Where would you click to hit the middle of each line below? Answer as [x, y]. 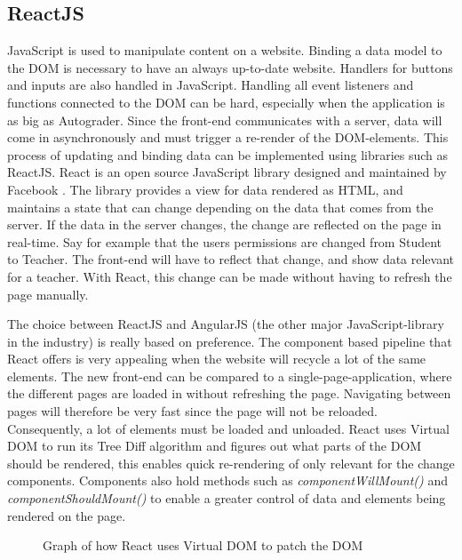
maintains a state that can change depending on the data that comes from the [220, 207]
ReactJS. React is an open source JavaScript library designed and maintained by [227, 172]
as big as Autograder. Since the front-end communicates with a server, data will [225, 120]
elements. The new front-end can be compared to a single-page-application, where [230, 376]
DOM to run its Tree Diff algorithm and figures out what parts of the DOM [215, 446]
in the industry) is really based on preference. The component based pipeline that [230, 341]
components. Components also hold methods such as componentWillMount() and [228, 480]
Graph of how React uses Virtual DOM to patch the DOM [203, 545]
